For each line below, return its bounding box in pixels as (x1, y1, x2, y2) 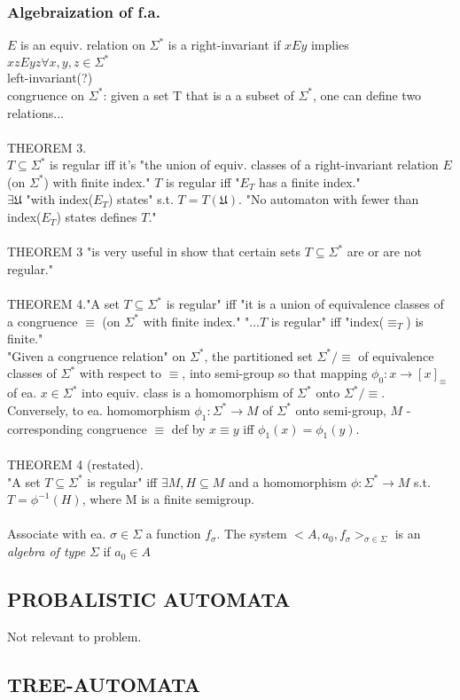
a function (145, 524, 201, 543)
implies (310, 35, 349, 54)
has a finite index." (259, 172, 361, 191)
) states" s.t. (108, 190, 174, 208)
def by (171, 419, 206, 437)
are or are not (347, 242, 422, 261)
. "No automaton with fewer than (238, 190, 419, 208)
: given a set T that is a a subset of (103, 85, 294, 104)
